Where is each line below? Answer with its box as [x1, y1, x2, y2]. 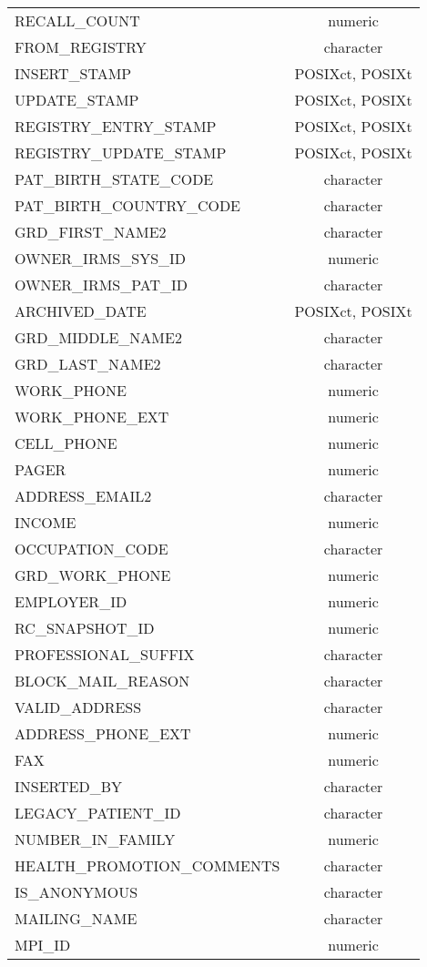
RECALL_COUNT [15, 10, 140, 31]
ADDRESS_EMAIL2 [15, 485, 152, 506]
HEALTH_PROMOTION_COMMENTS [15, 855, 280, 876]
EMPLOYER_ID [15, 591, 127, 612]
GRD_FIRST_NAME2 [15, 221, 167, 242]
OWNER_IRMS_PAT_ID [15, 274, 188, 295]
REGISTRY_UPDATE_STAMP [15, 142, 227, 163]
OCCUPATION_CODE [15, 538, 168, 559]
